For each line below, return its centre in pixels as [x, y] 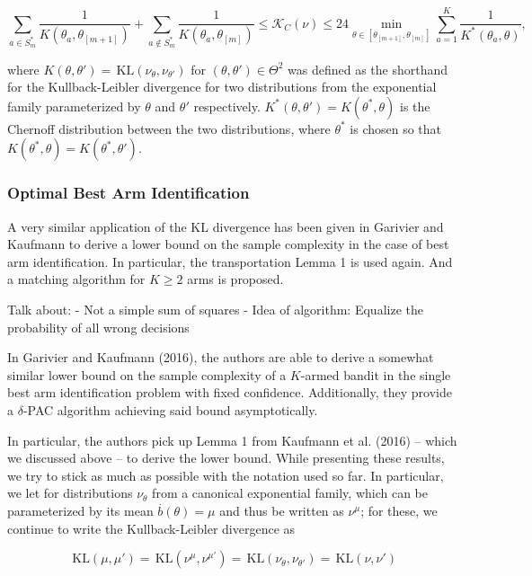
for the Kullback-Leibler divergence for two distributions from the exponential [222, 87]
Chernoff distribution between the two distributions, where [169, 128]
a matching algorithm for [76, 279]
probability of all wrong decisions [98, 327]
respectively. [227, 106]
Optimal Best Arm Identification [129, 193]
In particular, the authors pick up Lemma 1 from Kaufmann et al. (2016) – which [232, 440]
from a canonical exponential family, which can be [290, 493]
